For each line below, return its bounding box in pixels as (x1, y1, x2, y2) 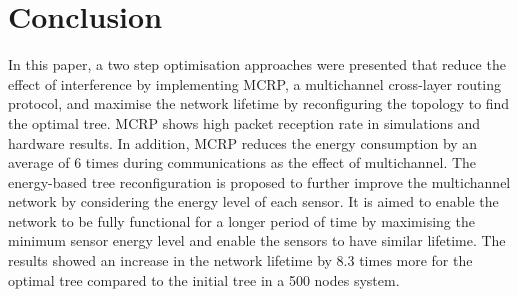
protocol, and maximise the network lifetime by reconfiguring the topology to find (8, 93, 510, 114)
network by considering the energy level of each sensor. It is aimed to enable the (8, 191, 499, 212)
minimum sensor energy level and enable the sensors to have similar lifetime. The (8, 230, 506, 251)
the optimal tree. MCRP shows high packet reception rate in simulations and (8, 112, 481, 133)
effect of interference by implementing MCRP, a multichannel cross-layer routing (8, 73, 502, 94)
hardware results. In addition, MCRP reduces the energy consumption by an (8, 132, 478, 153)
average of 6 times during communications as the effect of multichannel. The (8, 152, 477, 173)
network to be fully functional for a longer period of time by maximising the (8, 210, 475, 231)
